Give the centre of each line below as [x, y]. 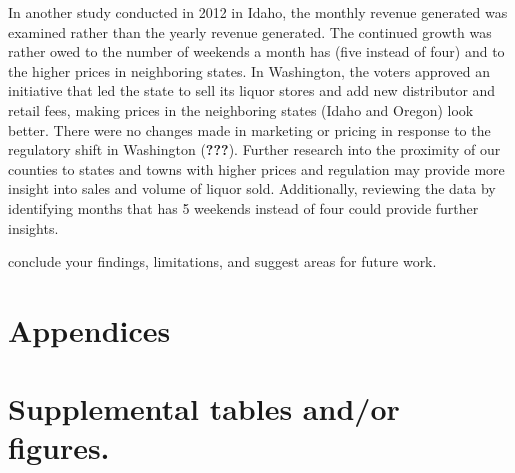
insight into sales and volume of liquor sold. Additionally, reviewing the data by [252, 188]
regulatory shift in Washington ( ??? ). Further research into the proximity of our [254, 149]
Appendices [89, 329]
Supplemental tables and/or [204, 408]
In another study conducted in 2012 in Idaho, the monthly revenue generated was [258, 12]
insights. [33, 227]
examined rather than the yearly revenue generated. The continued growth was [250, 31]
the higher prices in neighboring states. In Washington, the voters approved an [249, 70]
